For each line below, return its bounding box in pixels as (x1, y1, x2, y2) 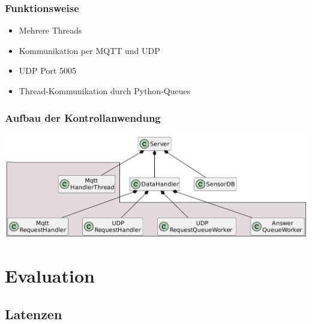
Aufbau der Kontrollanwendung (5, 110, 161, 125)
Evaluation (5, 263, 95, 288)
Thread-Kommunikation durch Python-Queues (19, 85, 191, 97)
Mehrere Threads (19, 24, 82, 37)
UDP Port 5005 (19, 64, 76, 77)
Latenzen (5, 304, 62, 323)
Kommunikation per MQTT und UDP (19, 44, 160, 56)
